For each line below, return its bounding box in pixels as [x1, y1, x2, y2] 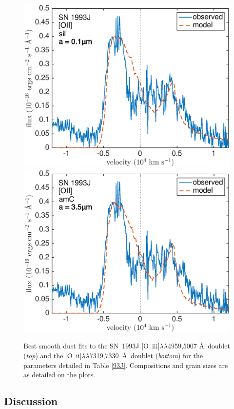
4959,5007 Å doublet [167, 341, 230, 351]
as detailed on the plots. [23, 369, 96, 380]
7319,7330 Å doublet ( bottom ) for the [89, 350, 203, 361]
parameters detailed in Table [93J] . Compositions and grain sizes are [23, 360, 228, 370]
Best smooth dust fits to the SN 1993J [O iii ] [23, 341, 160, 351]
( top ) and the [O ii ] [23, 350, 82, 361]
